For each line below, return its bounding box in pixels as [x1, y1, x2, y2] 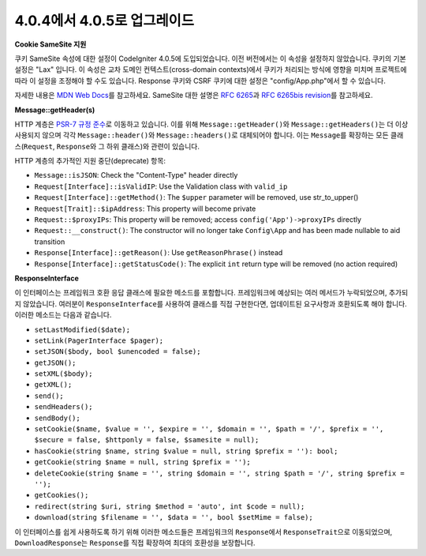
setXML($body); [34, 370, 94, 378]
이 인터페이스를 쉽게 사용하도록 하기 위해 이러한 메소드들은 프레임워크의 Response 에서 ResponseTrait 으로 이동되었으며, [14, 527, 393, 536]
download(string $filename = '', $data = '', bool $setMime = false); [34, 513, 313, 522]
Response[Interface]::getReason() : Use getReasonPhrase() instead [34, 248, 283, 257]
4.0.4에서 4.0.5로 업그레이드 [14, 12, 195, 29]
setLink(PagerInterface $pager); [34, 336, 164, 345]
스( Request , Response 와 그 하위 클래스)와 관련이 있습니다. [14, 141, 200, 151]
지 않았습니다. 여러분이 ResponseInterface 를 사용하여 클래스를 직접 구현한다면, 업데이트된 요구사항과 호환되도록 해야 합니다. [14, 299, 408, 308]
